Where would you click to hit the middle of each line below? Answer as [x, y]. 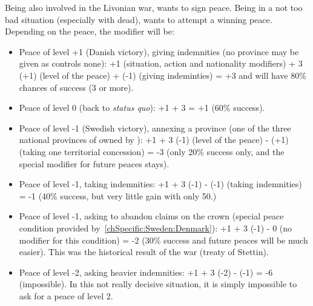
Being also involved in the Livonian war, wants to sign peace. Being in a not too [154, 7]
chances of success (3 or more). [76, 87]
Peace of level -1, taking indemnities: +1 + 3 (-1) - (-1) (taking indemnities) [160, 184]
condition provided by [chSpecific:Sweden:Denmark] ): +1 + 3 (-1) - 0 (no [156, 228]
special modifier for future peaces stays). [94, 163]
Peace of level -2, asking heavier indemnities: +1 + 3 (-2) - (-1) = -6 [146, 272]
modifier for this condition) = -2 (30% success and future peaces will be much [163, 240]
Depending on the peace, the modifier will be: [90, 31]
